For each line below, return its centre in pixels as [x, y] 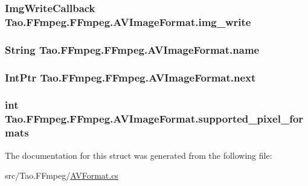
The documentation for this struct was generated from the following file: [139, 155]
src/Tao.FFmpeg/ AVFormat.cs [62, 175]
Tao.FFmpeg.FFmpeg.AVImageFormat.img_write [128, 21]
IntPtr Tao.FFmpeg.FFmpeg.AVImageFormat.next [130, 77]
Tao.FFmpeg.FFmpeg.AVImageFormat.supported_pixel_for [154, 119]
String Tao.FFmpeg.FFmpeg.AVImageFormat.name [132, 49]
